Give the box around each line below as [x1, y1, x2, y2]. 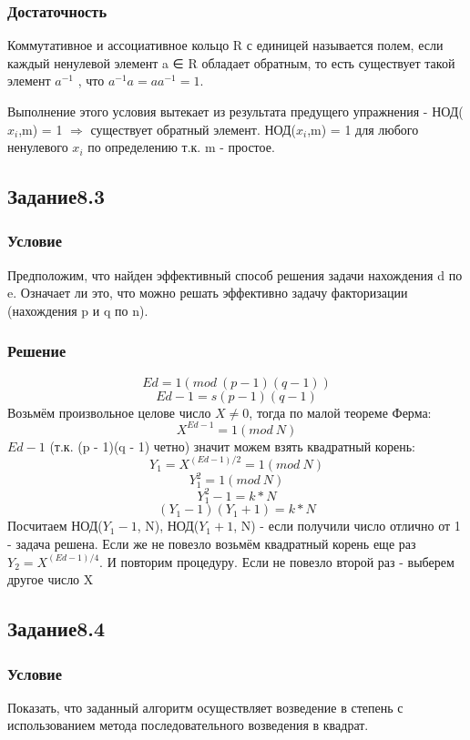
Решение [7, 340, 66, 362]
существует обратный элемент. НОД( [90, 119, 296, 138]
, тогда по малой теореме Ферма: [249, 402, 432, 421]
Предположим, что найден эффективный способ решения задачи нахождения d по [7, 265, 463, 284]
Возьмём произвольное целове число [7, 402, 211, 421]
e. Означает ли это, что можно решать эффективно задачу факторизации [7, 283, 408, 302]
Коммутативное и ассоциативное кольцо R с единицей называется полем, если [7, 35, 444, 55]
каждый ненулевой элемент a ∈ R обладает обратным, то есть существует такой [7, 53, 455, 72]
